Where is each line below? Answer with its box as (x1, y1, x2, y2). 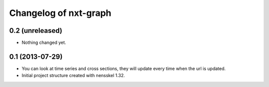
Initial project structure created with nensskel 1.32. (21, 73, 126, 79)
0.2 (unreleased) (9, 26, 62, 35)
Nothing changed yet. (21, 40, 67, 46)
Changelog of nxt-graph (9, 7, 112, 18)
